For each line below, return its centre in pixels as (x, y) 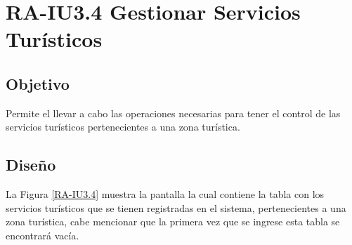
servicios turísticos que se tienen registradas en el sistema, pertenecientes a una (176, 207)
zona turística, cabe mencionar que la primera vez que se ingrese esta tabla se (173, 221)
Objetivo (38, 83)
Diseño (31, 165)
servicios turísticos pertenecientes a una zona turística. (123, 127)
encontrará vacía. (43, 235)
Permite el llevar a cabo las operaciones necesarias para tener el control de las (173, 113)
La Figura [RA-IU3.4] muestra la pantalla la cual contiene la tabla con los (165, 194)
